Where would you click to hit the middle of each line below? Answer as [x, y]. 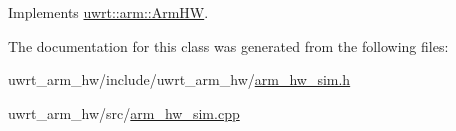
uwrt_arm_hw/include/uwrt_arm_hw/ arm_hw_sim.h [179, 79]
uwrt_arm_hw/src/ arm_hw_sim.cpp [124, 112]
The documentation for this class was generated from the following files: [228, 45]
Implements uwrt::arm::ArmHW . [108, 12]
